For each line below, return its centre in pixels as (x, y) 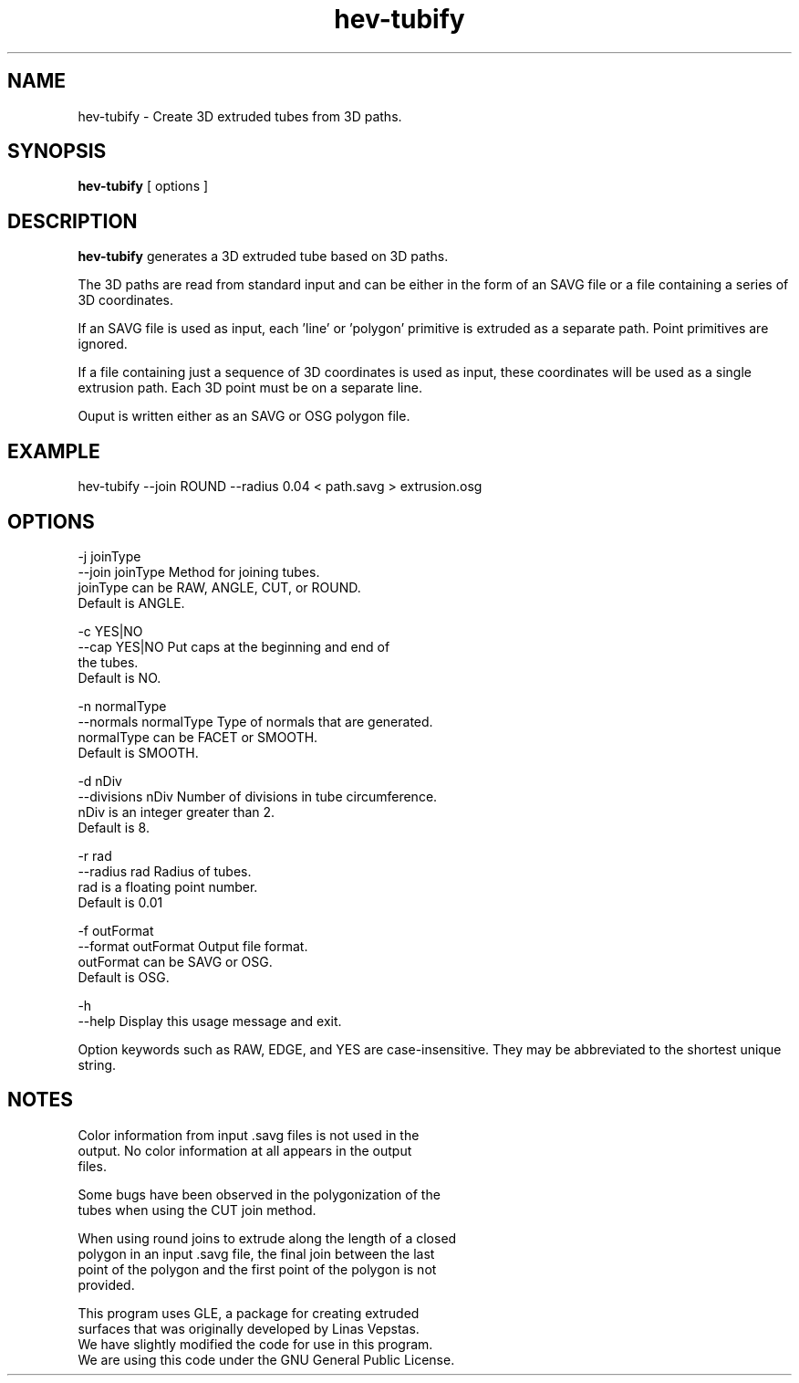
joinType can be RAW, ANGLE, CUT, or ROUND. (219, 587)
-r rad (95, 855)
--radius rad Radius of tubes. (165, 871)
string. (97, 1064)
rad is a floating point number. (168, 886)
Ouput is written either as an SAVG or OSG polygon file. (244, 416)
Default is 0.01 (120, 902)
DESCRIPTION (73, 221)
